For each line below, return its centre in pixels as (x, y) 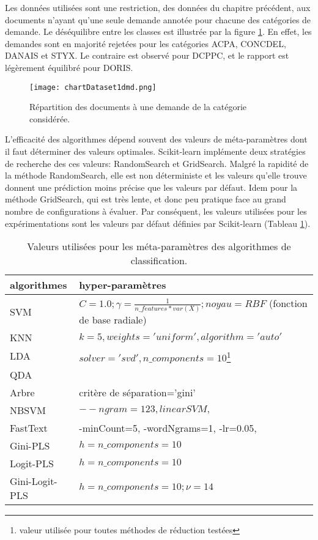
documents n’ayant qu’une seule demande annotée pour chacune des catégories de (158, 19)
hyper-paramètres (123, 285)
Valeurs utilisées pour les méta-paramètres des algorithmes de (159, 246)
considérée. (50, 118)
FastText (29, 427)
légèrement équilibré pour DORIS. (69, 67)
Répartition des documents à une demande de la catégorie (138, 107)
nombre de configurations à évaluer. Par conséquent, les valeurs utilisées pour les (156, 211)
